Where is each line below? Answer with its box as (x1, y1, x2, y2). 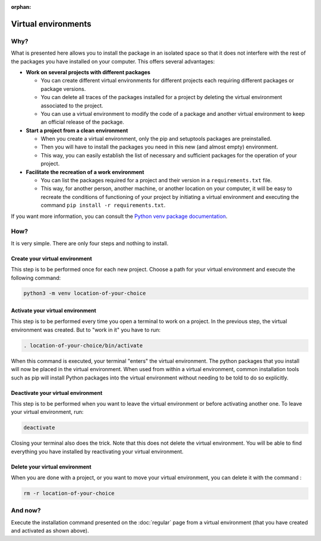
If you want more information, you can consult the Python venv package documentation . (11, 213, 228, 220)
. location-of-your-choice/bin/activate (23, 342, 143, 349)
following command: (11, 274, 61, 281)
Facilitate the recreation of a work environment (26, 168, 144, 175)
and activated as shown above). (11, 527, 89, 534)
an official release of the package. (40, 119, 124, 126)
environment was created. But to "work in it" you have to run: (11, 326, 160, 333)
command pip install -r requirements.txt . (40, 202, 166, 209)
